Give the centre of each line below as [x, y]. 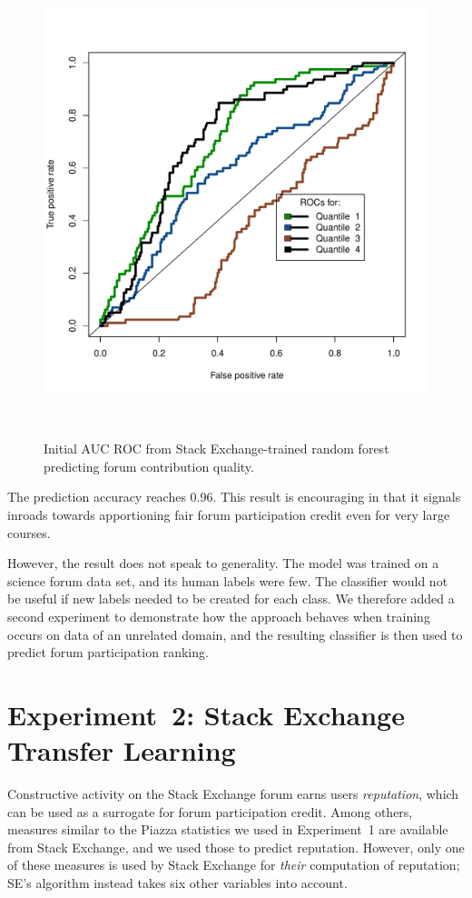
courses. [29, 532]
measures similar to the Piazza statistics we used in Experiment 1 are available [228, 829]
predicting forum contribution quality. [149, 466]
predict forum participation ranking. [108, 652]
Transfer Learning [122, 750]
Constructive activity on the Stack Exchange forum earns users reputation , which [233, 794]
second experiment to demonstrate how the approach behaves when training [219, 616]
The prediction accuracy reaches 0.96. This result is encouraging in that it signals [234, 497]
